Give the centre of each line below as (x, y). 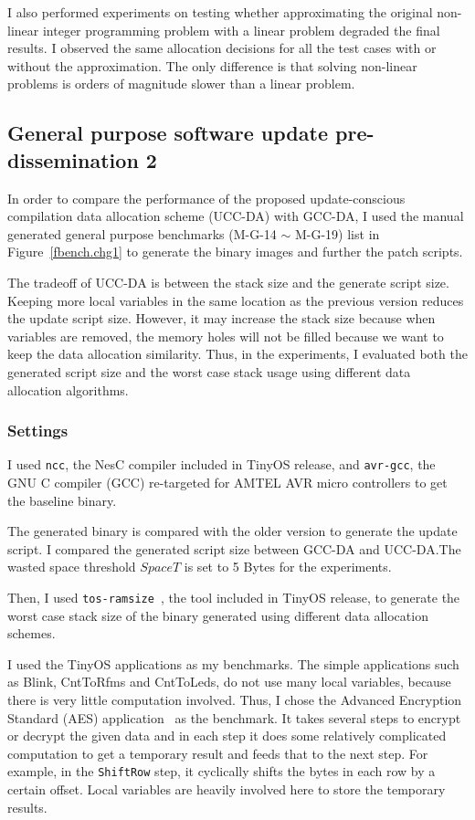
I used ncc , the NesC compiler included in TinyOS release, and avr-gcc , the (222, 464)
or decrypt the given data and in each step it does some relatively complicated (227, 736)
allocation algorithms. (68, 389)
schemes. (32, 633)
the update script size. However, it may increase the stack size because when (222, 318)
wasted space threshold (72, 567)
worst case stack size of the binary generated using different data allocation (218, 615)
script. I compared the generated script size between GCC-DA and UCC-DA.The (234, 548)
